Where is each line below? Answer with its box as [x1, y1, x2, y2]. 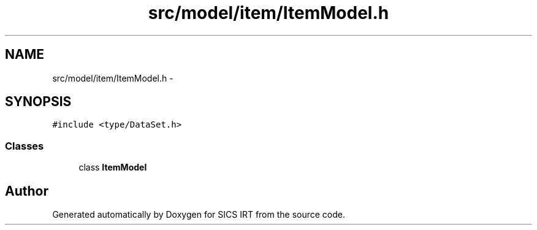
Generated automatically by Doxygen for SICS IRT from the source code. [52, 209, 346, 220]
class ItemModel [78, 162, 147, 173]
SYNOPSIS [5, 94, 72, 110]
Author [5, 183, 48, 199]
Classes [5, 139, 44, 152]
